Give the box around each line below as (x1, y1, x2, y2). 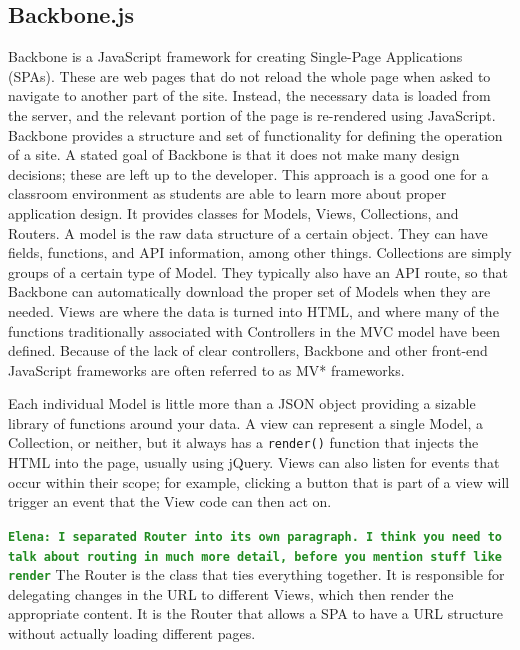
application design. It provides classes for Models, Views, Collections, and (8, 202, 459, 223)
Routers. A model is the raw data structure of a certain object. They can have (8, 222, 488, 243)
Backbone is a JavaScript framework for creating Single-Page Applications (8, 46, 463, 67)
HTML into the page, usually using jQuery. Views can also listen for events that (8, 452, 500, 473)
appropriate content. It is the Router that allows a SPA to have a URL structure (8, 603, 504, 624)
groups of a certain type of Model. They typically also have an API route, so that (8, 261, 508, 282)
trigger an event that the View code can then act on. (8, 491, 332, 512)
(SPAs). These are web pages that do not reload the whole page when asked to (8, 65, 491, 86)
